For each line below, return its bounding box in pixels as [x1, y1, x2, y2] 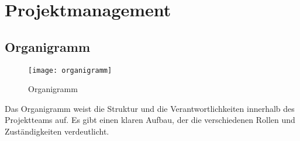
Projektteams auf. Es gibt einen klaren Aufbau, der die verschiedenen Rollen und [5, 114, 295, 126]
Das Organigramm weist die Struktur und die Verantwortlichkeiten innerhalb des [5, 102, 295, 114]
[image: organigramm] [28, 66, 112, 75]
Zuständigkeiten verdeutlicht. [5, 125, 109, 138]
